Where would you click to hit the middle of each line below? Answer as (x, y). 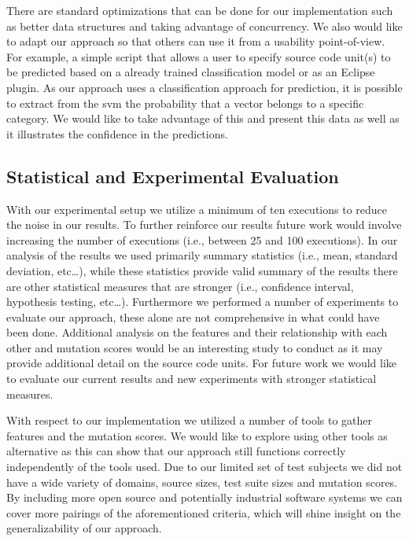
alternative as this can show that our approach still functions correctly (176, 451)
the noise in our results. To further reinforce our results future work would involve (204, 224)
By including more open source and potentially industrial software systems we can (204, 497)
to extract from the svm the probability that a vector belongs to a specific (185, 103)
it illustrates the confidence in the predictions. (117, 133)
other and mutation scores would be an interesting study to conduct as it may (195, 347)
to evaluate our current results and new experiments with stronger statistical (192, 379)
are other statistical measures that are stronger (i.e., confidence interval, (180, 286)
